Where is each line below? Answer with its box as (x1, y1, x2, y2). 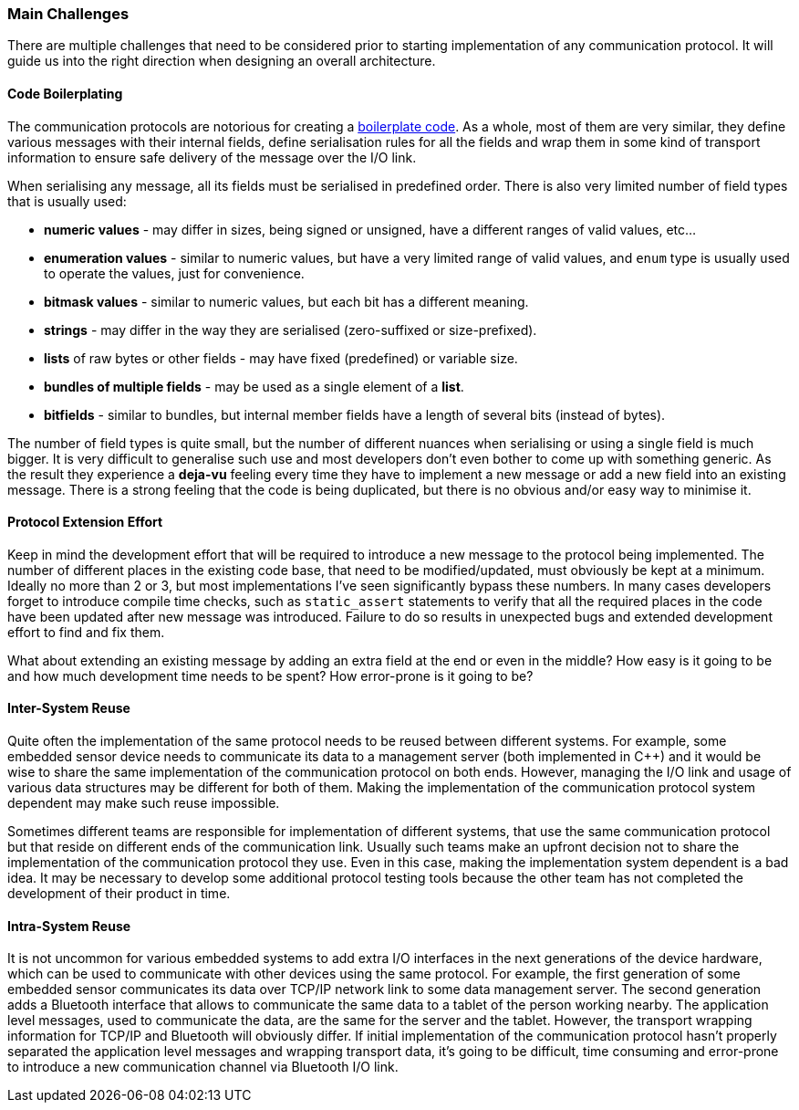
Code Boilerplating (7, 85, 123, 101)
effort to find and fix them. (7, 623, 165, 640)
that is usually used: (7, 193, 127, 209)
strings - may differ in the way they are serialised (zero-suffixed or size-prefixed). (44, 321, 537, 338)
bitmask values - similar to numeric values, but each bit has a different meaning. (44, 293, 529, 309)
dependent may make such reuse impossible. (7, 795, 280, 812)
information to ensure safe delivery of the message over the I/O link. (7, 149, 417, 165)
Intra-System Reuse (7, 917, 131, 934)
